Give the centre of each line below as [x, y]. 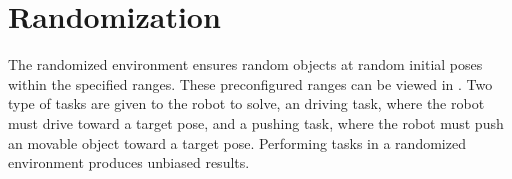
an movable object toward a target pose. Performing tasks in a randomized [237, 142]
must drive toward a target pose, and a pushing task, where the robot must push [256, 122]
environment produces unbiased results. [129, 162]
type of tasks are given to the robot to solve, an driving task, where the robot [246, 103]
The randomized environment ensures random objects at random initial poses [245, 64]
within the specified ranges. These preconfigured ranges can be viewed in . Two [250, 83]
